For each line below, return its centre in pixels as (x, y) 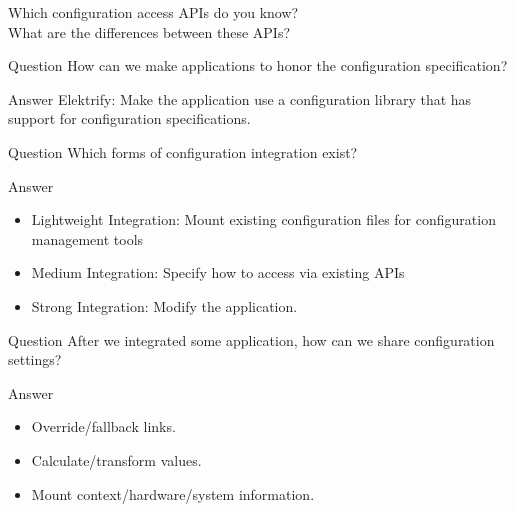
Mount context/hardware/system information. (173, 493)
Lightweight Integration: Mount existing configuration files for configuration (263, 219)
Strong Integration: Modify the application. (164, 305)
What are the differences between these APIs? (149, 31)
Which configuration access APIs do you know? (153, 12)
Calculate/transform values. (116, 459)
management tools (87, 238)
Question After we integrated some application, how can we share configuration (251, 339)
